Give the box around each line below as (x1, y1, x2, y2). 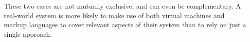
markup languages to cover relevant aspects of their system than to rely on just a (4, 20, 247, 30)
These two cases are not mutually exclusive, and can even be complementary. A (4, 1, 241, 10)
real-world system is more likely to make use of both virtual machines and (4, 10, 225, 20)
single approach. (4, 29, 52, 39)
